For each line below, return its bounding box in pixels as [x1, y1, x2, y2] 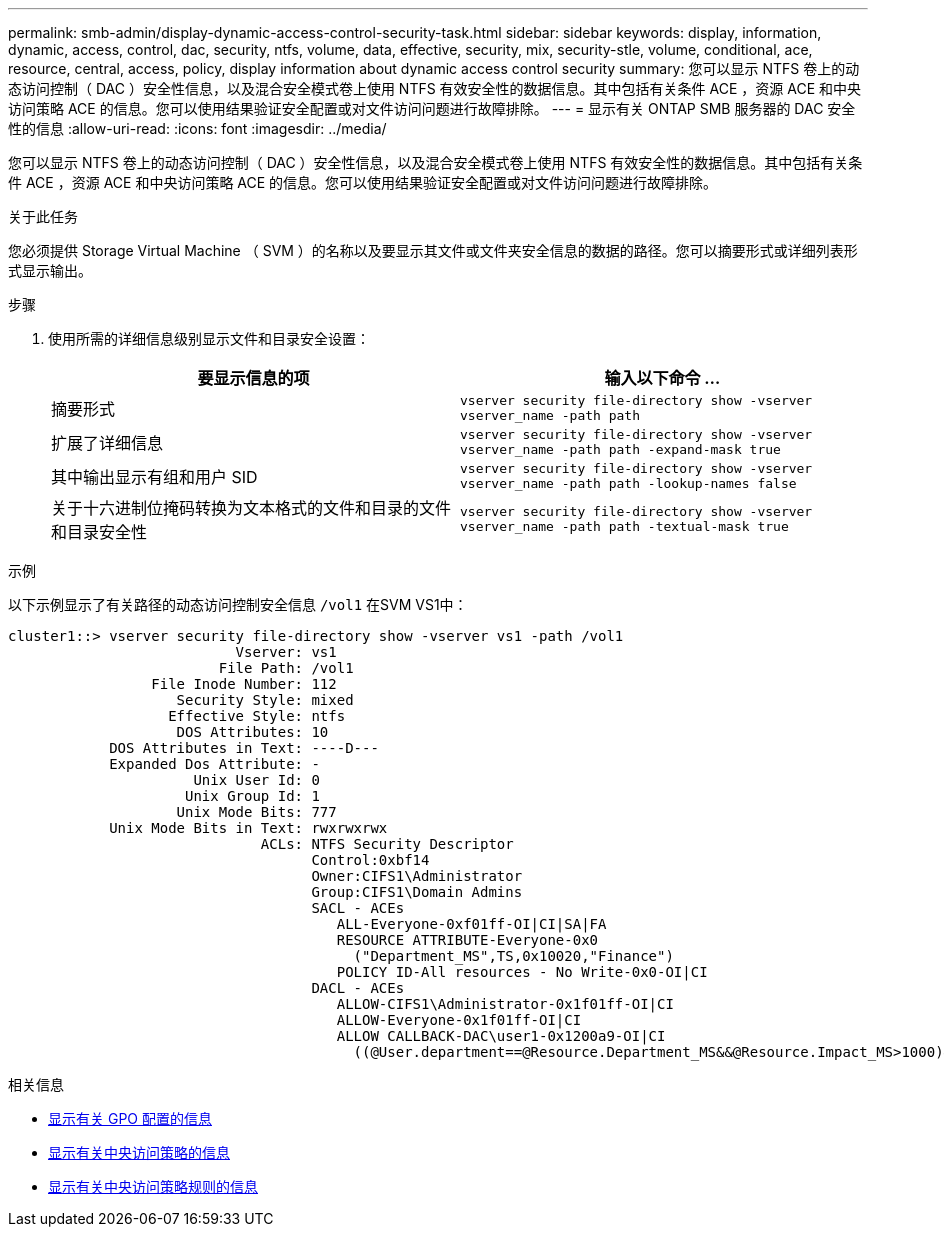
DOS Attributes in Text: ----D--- [109, 740, 379, 756]
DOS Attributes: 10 [176, 724, 329, 740]
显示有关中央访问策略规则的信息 [48, 1178, 258, 1195]
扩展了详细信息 [51, 433, 164, 453]
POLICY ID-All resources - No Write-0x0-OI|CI [336, 964, 708, 980]
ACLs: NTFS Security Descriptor [260, 836, 514, 852]
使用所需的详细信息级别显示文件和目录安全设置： [48, 330, 370, 347]
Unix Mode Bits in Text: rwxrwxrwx [109, 820, 388, 836]
